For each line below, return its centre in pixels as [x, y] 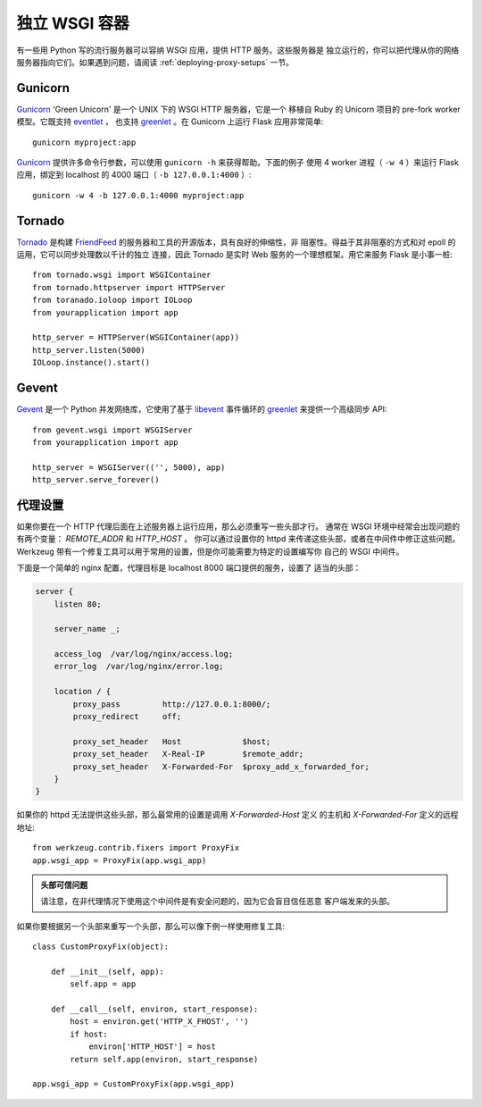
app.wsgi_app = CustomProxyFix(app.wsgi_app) [134, 1084]
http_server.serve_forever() [96, 480]
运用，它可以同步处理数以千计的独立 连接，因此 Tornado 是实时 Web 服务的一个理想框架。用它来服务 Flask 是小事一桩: [234, 255]
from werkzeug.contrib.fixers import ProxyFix [136, 848]
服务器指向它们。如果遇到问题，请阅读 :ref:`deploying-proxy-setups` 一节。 [155, 62]
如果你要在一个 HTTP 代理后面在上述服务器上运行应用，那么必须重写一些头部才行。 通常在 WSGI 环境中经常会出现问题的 [238, 526]
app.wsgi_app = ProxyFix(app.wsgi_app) [120, 860]
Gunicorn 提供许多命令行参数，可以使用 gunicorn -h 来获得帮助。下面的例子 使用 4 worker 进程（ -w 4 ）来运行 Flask [237, 163]
